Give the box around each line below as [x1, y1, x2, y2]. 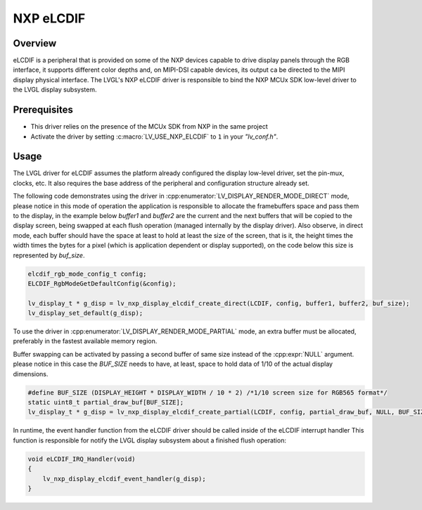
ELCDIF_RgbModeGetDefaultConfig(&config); [27, 279, 177, 288]
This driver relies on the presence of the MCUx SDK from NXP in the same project [30, 122, 268, 131]
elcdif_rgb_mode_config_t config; [27, 269, 147, 278]
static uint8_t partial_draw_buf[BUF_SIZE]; [27, 398, 184, 407]
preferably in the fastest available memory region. [13, 337, 158, 345]
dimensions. [13, 369, 49, 378]
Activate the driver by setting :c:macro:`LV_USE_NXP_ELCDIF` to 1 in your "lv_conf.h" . [30, 132, 279, 141]
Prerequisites [13, 104, 73, 116]
